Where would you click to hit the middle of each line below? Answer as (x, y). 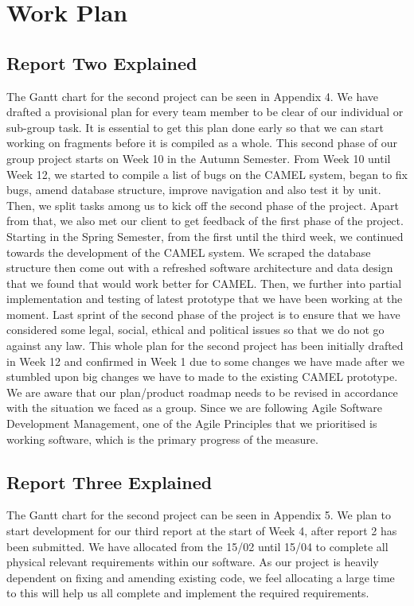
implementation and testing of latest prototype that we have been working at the (205, 299)
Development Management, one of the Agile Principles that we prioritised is (192, 423)
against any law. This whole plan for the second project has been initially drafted (205, 346)
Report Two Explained (102, 62)
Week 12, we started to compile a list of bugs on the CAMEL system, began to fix (207, 174)
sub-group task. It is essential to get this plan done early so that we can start (195, 127)
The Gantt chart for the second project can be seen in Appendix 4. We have (193, 96)
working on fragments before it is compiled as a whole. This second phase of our (202, 143)
